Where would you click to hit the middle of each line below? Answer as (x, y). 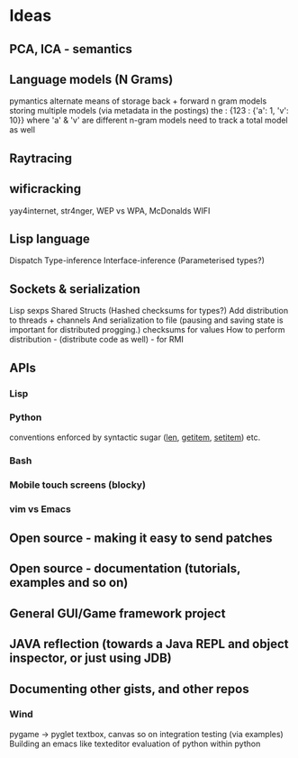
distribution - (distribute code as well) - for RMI (97, 340)
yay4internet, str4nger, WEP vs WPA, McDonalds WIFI (110, 210)
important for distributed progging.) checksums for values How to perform (147, 330)
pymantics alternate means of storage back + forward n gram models (138, 101)
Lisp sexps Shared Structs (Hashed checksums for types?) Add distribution (149, 311)
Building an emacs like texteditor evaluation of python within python (135, 744)
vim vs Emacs (41, 508)
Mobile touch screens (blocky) (78, 485)
